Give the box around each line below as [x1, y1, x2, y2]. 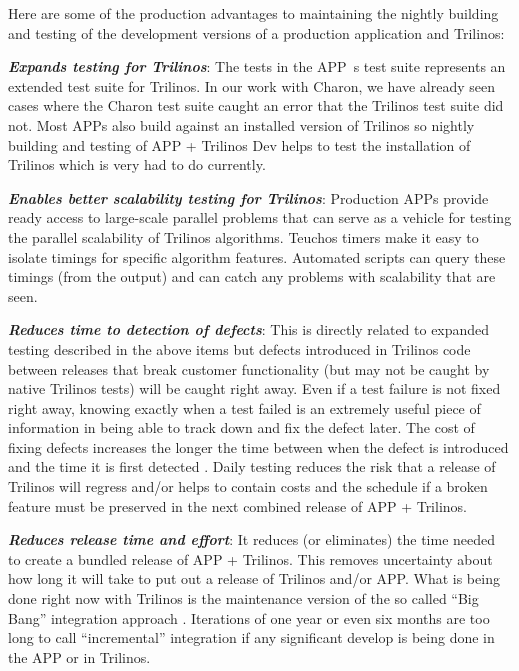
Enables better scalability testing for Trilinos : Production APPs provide [8, 187, 489, 208]
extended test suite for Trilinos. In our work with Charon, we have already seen [8, 75, 496, 96]
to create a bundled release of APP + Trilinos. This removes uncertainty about [8, 548, 493, 569]
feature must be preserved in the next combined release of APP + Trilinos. [8, 495, 467, 516]
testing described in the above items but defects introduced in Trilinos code [8, 338, 471, 359]
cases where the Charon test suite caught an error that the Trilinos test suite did [8, 95, 504, 116]
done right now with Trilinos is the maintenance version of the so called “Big [8, 588, 479, 609]
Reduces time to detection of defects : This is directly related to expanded [8, 319, 490, 340]
